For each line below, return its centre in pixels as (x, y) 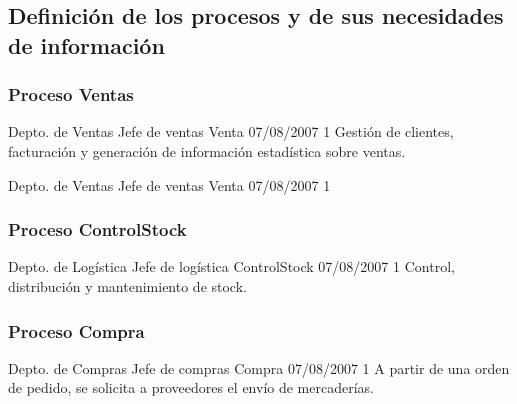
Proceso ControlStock (97, 229)
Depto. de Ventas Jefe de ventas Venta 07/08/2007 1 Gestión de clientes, (231, 131)
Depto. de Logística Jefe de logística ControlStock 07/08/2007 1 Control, (231, 266)
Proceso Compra (76, 330)
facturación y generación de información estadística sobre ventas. (207, 150)
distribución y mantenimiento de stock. (127, 285)
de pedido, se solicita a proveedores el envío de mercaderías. (191, 387)
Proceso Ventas (71, 94)
